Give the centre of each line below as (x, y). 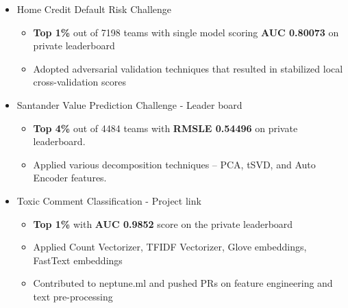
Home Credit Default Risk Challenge (94, 9)
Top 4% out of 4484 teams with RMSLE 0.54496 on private (165, 128)
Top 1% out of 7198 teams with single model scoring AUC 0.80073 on (186, 32)
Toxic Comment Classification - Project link (109, 200)
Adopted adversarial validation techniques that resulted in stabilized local (188, 68)
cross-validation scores (79, 82)
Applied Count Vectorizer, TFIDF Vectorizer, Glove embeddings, (170, 247)
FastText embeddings (78, 260)
